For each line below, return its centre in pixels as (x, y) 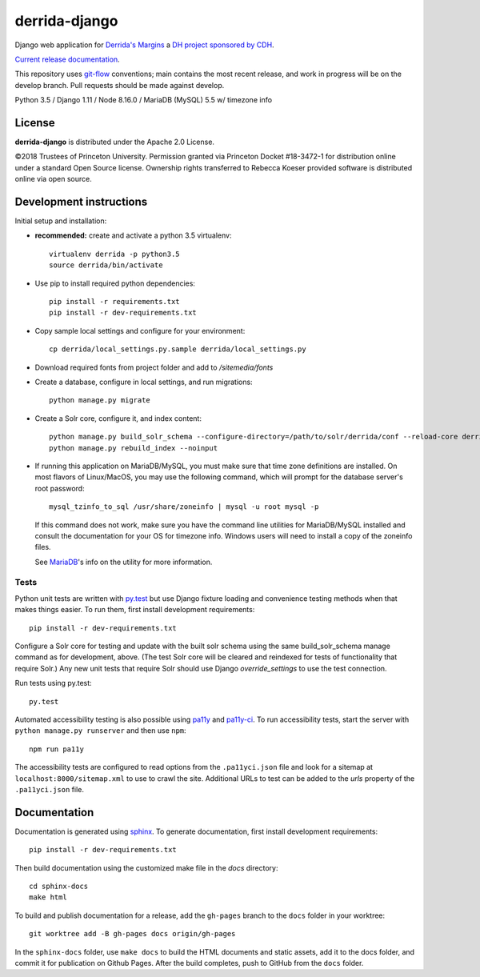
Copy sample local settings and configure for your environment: (140, 330)
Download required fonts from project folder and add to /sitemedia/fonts (154, 367)
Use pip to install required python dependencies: (115, 283)
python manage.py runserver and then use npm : (101, 731)
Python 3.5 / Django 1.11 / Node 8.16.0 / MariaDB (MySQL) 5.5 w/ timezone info (143, 100)
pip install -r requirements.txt (114, 302)
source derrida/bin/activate (106, 265)
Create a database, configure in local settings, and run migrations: (144, 382)
